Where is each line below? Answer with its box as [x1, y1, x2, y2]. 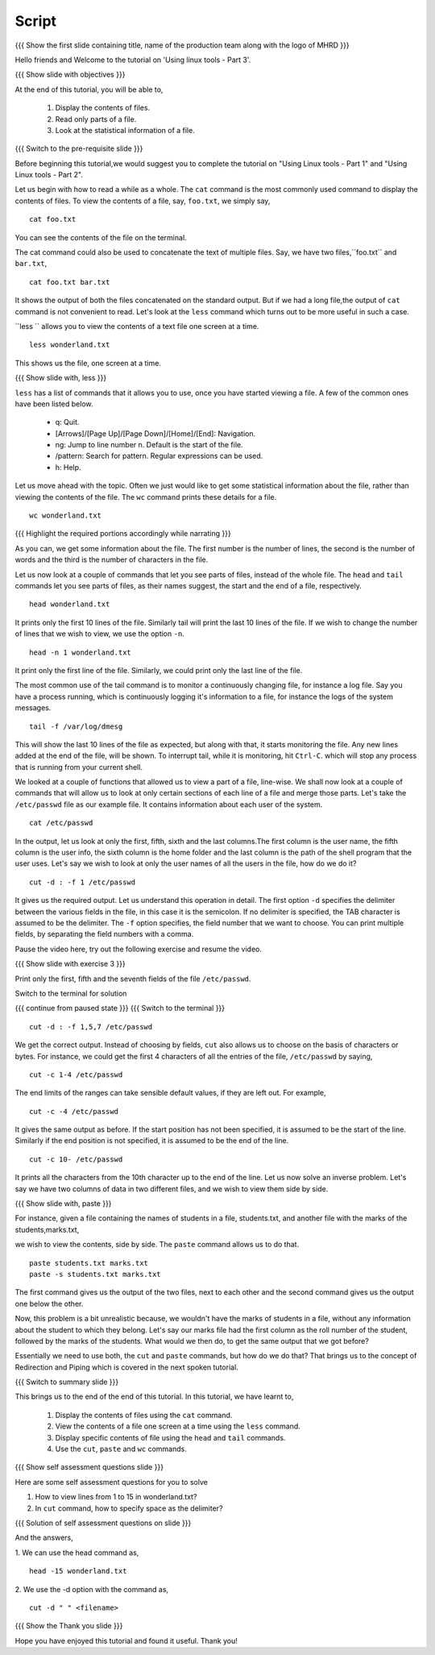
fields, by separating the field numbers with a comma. [14, 929, 194, 939]
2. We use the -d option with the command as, [14, 1584, 169, 1594]
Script [14, 12, 56, 30]
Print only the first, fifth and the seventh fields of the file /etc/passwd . [14, 974, 251, 983]
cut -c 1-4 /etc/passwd [29, 1070, 123, 1079]
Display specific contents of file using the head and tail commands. [55, 1433, 286, 1442]
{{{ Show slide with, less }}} [14, 373, 107, 383]
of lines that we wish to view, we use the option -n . [14, 629, 184, 638]
